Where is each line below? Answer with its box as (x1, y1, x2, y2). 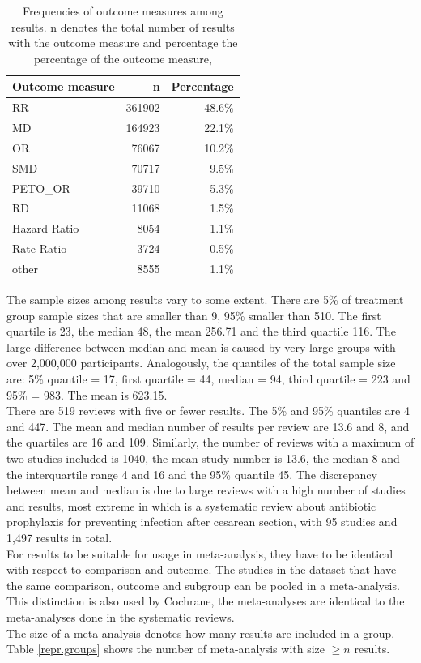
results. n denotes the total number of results (11, 18, 235, 35)
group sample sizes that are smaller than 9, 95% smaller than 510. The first (6, 306, 381, 323)
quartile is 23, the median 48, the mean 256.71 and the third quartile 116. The (6, 323, 396, 340)
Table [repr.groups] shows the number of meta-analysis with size (6, 640, 325, 657)
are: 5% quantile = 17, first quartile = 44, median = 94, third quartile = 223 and (6, 370, 410, 387)
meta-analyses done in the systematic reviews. (6, 608, 235, 625)
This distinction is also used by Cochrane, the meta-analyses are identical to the (6, 592, 405, 610)
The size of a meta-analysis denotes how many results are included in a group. (6, 624, 395, 641)
